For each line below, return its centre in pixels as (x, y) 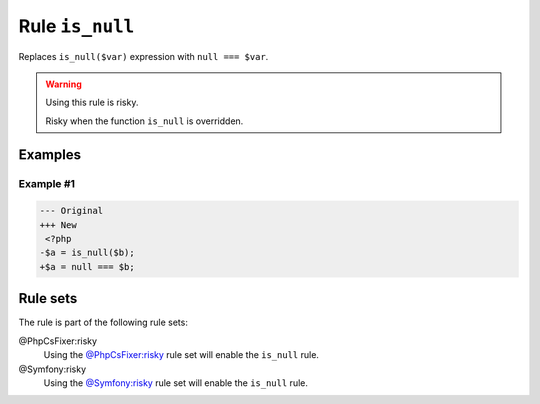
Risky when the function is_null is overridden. (144, 121)
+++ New (58, 224)
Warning (63, 84)
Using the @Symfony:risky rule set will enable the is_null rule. (176, 382)
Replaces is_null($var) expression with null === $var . (143, 56)
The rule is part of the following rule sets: (103, 322)
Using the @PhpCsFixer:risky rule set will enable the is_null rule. (181, 355)
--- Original (71, 211)
